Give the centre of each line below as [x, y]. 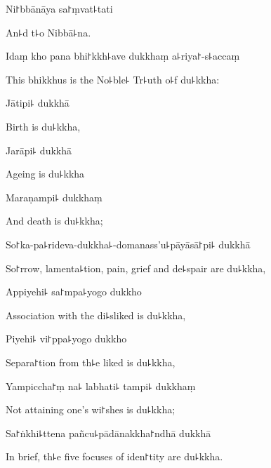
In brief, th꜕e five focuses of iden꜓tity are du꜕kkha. [114, 456]
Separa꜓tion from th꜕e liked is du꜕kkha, [91, 362]
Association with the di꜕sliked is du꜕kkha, [96, 315]
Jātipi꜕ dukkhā [38, 103]
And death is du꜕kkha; [54, 221]
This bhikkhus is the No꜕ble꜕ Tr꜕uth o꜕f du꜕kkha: [113, 79]
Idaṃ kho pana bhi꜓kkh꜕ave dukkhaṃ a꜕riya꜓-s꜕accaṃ [123, 56]
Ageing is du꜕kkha [45, 174]
